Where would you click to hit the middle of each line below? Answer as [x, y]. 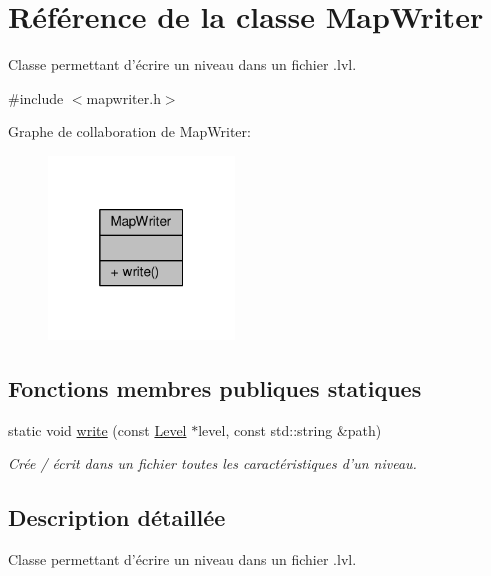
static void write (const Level [97, 429]
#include [36, 97]
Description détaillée [117, 517]
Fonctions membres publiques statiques [215, 387]
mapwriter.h [123, 97]
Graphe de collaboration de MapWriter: [129, 131]
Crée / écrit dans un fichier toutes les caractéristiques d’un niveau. [212, 463]
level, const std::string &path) [290, 429]
